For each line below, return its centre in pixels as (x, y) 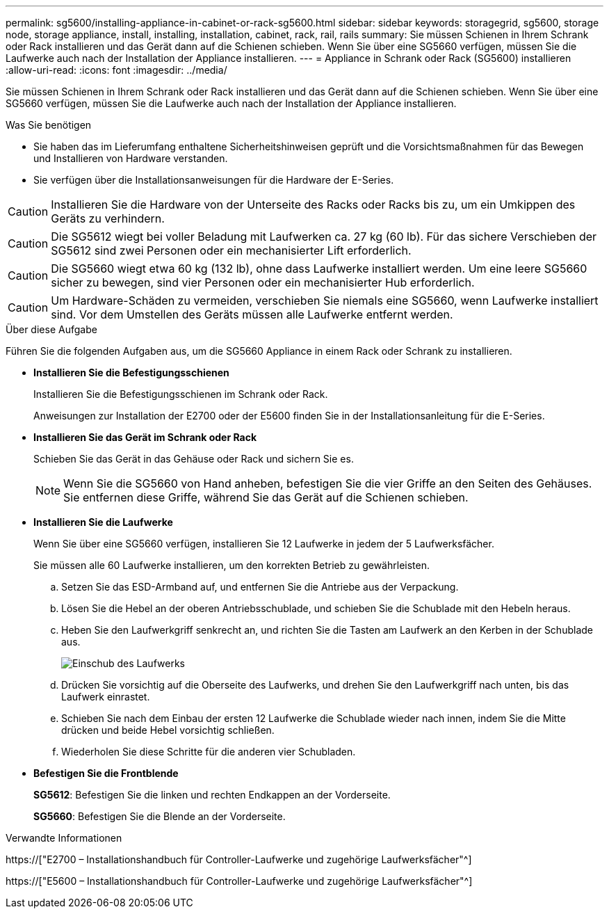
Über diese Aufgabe (51, 329)
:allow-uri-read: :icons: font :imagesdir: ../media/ (116, 70)
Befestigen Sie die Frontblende (106, 773)
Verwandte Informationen (64, 838)
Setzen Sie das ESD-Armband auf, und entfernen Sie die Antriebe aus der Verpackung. (260, 587)
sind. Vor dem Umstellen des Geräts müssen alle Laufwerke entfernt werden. (252, 314)
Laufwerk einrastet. (106, 697)
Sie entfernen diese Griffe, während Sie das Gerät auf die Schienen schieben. (266, 497)
